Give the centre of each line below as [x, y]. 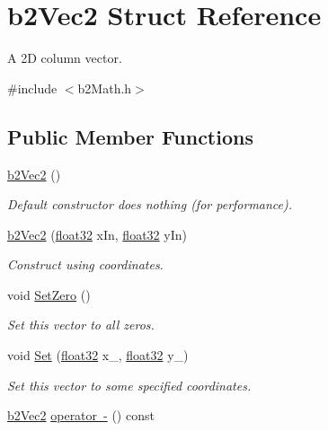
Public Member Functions [130, 136]
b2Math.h [105, 88]
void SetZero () [49, 294]
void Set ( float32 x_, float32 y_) [98, 355]
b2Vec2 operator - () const [81, 415]
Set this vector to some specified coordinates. [129, 385]
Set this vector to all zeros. [81, 325]
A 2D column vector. [65, 58]
